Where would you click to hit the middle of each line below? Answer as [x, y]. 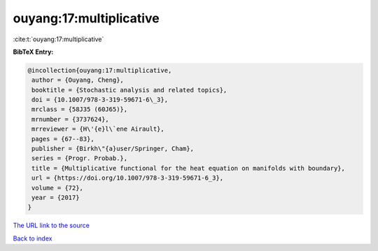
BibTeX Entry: [33, 52]
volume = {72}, [58, 188]
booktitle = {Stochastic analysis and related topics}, [129, 90]
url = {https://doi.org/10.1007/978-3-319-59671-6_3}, [128, 178]
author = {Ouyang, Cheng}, [78, 80]
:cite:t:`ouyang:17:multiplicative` [58, 39]
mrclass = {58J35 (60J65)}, [80, 109]
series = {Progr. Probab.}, [80, 158]
